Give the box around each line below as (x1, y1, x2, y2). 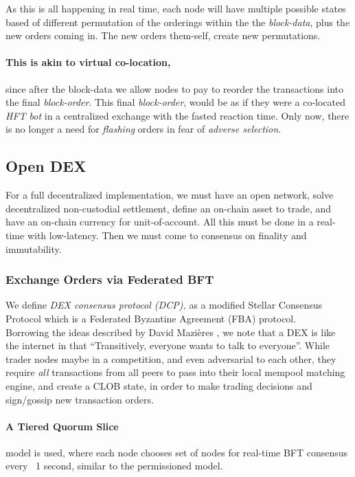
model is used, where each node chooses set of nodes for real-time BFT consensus (5, 445, 348, 459)
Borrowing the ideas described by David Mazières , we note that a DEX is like (5, 324, 336, 339)
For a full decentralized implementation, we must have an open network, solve (5, 188, 334, 202)
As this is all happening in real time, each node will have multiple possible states (5, 1, 346, 15)
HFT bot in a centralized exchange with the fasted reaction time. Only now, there (5, 108, 350, 122)
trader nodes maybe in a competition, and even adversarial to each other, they (5, 351, 336, 366)
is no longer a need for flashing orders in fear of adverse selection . (5, 122, 282, 136)
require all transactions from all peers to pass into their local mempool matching (5, 365, 345, 379)
